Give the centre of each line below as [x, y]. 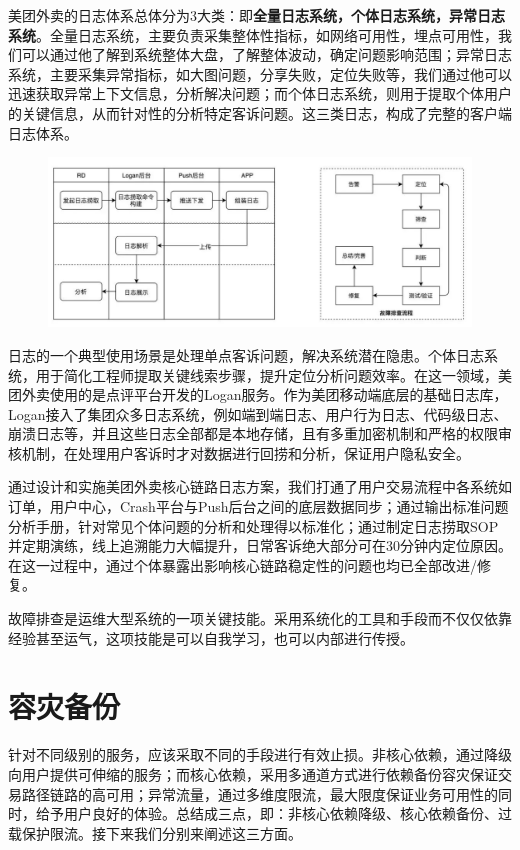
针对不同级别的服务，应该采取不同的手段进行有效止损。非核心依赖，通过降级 [260, 754]
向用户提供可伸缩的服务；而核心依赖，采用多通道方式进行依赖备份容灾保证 [253, 773]
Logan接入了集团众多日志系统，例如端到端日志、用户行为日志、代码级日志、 [258, 413]
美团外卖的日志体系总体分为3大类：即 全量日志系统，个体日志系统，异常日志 [256, 15]
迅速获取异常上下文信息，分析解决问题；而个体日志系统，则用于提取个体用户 [260, 93]
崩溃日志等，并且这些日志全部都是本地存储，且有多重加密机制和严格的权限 [253, 433]
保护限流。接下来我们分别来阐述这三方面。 [161, 832]
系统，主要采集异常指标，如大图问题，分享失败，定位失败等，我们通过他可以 [260, 73]
